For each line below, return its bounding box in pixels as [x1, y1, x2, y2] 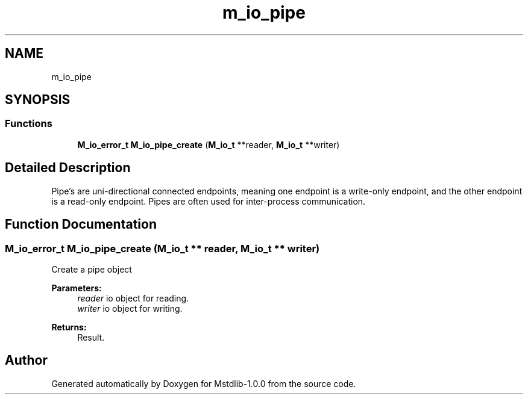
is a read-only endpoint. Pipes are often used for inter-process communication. [51, 196, 366, 206]
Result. [77, 332, 105, 342]
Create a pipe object [51, 264, 132, 274]
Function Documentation [5, 217, 157, 232]
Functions [5, 117, 52, 130]
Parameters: [51, 282, 102, 293]
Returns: [51, 321, 87, 332]
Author [5, 353, 48, 368]
